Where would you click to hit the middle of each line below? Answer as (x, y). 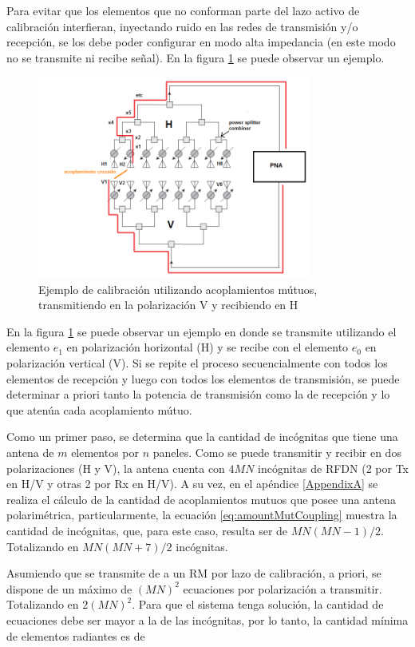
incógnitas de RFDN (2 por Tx (333, 468)
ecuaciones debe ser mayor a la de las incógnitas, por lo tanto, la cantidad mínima (207, 619)
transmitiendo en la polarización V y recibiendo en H (168, 305)
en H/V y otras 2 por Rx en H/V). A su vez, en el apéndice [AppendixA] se (192, 484)
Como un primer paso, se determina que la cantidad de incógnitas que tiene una (202, 437)
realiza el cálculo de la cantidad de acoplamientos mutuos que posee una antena (201, 499)
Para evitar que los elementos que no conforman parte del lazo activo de (183, 10)
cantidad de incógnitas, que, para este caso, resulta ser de (147, 530)
